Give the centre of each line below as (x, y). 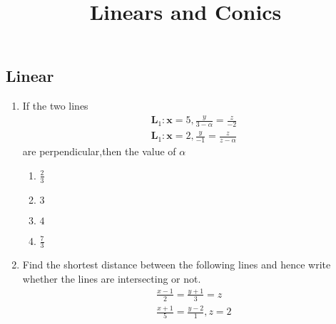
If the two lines (55, 106)
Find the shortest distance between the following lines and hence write (177, 265)
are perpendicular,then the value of (99, 151)
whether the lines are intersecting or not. (112, 278)
